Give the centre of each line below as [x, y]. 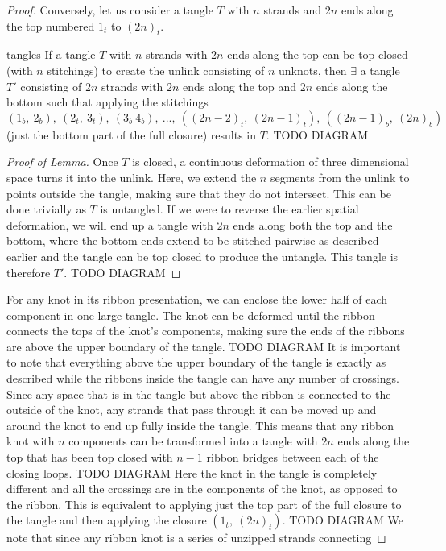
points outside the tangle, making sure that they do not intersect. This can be [199, 193]
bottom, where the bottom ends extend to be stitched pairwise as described [193, 240]
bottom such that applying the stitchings [107, 102]
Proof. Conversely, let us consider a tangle [110, 10]
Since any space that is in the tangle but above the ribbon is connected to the [199, 394]
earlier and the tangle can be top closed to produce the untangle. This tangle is [202, 256]
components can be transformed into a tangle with [193, 441]
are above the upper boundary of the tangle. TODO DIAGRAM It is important [204, 346]
